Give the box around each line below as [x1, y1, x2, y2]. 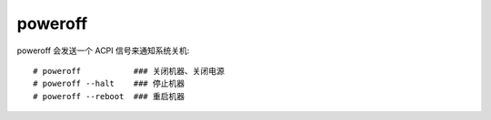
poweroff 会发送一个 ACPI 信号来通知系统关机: [16, 45, 190, 56]
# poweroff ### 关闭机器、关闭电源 [33, 66, 225, 76]
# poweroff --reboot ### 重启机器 [33, 91, 185, 101]
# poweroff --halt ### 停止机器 [33, 78, 185, 89]
